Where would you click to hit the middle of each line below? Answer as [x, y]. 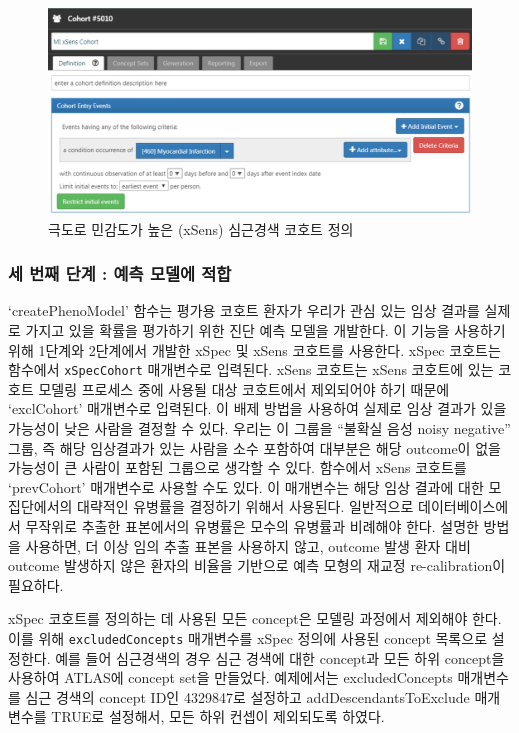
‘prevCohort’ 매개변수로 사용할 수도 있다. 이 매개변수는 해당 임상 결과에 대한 [246, 486]
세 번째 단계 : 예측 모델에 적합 [120, 273]
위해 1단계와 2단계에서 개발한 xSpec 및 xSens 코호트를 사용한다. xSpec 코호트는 [254, 349]
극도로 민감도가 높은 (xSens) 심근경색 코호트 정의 [201, 228]
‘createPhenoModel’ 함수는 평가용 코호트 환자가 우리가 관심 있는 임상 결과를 [244, 310]
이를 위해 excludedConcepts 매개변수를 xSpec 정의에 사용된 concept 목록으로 [248, 638]
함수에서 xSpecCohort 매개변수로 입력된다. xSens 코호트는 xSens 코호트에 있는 [251, 369]
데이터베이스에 [463, 506]
